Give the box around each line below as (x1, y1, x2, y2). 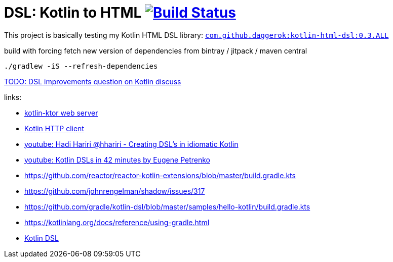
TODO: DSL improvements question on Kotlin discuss (4, 77, 181, 86)
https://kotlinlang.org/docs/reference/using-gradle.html (24, 218, 210, 227)
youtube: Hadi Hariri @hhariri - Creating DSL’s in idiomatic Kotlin (24, 139, 239, 148)
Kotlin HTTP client (24, 124, 84, 133)
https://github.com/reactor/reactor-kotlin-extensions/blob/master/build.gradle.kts (24, 171, 296, 180)
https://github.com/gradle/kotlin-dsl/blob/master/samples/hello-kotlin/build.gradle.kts (24, 202, 310, 211)
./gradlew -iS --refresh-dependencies (4, 62, 158, 70)
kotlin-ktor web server (24, 108, 98, 117)
